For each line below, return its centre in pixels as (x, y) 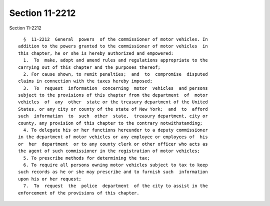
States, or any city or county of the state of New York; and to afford (113, 109)
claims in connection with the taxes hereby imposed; (85, 81)
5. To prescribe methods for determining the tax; (86, 158)
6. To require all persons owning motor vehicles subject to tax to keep (115, 165)
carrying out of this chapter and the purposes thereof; (89, 67)
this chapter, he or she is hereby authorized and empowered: (96, 53)
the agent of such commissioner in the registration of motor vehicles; (109, 151)
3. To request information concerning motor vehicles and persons (115, 88)
